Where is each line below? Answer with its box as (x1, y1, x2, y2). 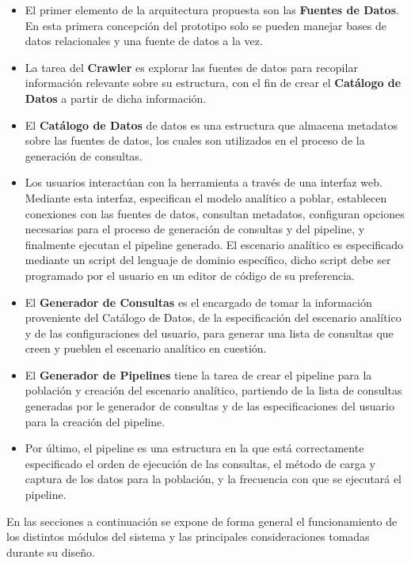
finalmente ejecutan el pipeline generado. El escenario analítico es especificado (25, 236, 404, 252)
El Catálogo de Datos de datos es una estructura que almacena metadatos (25, 116, 398, 133)
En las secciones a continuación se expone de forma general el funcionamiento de (6, 512, 398, 529)
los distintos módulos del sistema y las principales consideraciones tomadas (6, 528, 370, 545)
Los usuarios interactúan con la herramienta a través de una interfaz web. (25, 174, 382, 191)
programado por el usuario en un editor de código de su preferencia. (25, 266, 355, 283)
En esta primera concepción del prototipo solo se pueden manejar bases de (25, 17, 386, 33)
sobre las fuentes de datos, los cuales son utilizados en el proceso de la (25, 132, 365, 149)
